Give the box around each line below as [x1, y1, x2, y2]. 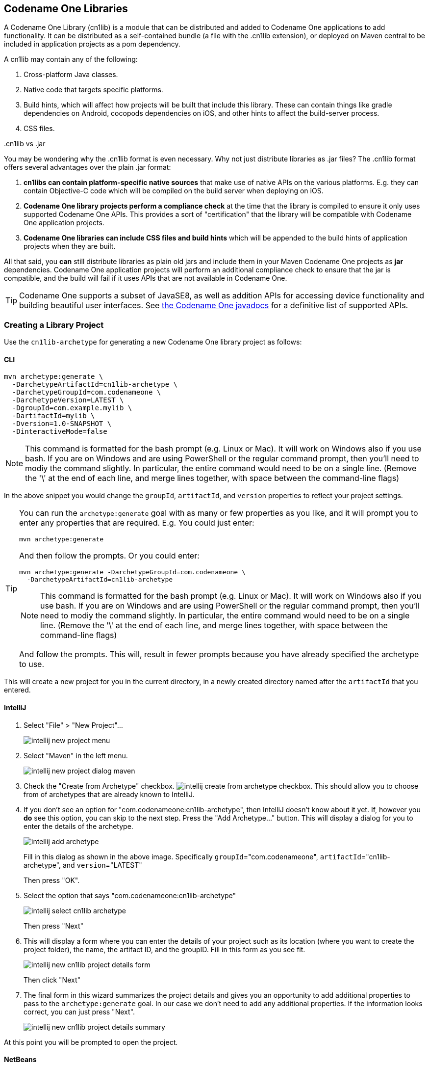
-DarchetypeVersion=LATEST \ [12, 396, 124, 404]
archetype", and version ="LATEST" [24, 860, 142, 869]
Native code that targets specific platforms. [24, 85, 163, 94]
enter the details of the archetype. [24, 822, 133, 830]
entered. [4, 686, 31, 694]
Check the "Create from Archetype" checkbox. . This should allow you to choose [24, 781, 419, 790]
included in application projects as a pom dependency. [4, 40, 180, 49]
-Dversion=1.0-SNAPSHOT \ [12, 420, 112, 428]
